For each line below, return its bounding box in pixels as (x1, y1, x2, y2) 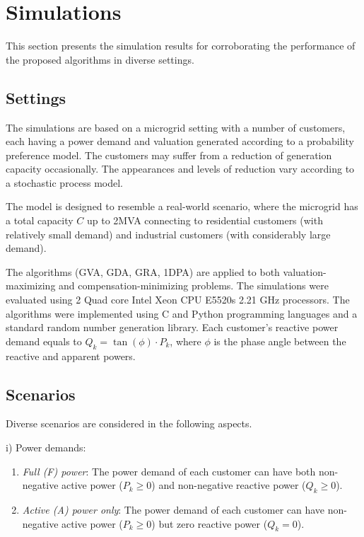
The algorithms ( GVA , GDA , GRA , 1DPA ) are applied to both (6, 264, 280, 279)
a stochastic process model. (6, 175, 123, 190)
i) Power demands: (6, 440, 86, 455)
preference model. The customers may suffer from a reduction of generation (6, 147, 332, 162)
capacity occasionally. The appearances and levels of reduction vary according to (6, 161, 355, 176)
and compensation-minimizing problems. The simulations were (59, 278, 329, 293)
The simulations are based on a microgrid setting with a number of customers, (6, 120, 346, 134)
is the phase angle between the (213, 333, 346, 348)
